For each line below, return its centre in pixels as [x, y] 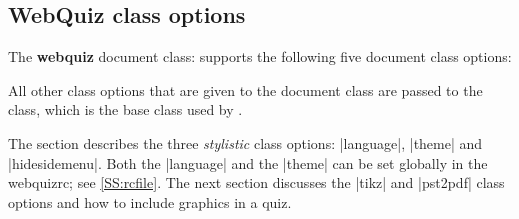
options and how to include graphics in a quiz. [150, 201]
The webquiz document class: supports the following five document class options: [260, 56]
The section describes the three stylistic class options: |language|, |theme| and [245, 142]
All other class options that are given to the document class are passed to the [245, 89]
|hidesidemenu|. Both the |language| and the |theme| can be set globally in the [248, 162]
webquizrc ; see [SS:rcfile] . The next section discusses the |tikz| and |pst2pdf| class [256, 182]
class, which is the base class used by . [125, 109]
